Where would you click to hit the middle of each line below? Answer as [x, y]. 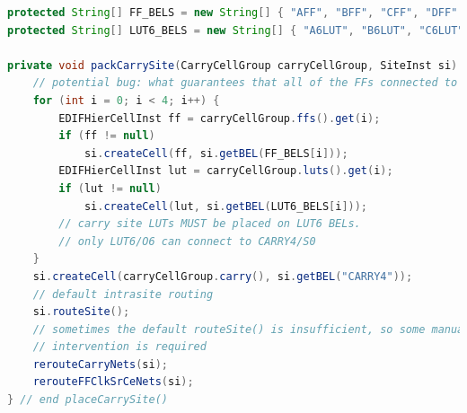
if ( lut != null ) [110, 188]
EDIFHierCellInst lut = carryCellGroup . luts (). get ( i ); [226, 171]
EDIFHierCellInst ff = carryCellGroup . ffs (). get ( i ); [220, 118]
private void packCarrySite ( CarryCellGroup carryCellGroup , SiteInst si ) [233, 65]
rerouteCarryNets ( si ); [101, 364]
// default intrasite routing [123, 294]
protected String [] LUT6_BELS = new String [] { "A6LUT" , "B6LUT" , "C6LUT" [236, 30]
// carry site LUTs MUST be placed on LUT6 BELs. [210, 224]
